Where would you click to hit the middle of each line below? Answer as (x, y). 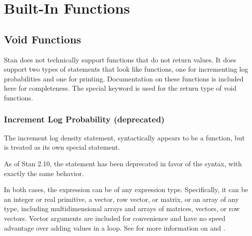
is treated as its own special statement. (62, 147)
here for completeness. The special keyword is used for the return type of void (120, 88)
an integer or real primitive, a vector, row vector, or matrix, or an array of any (121, 199)
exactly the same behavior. (44, 173)
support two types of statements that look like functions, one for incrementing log (126, 69)
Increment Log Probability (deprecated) (84, 119)
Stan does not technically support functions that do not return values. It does (120, 59)
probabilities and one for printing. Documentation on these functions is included (124, 78)
